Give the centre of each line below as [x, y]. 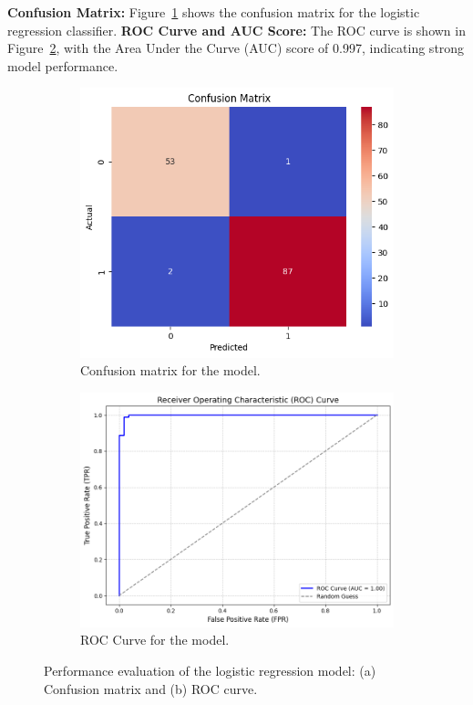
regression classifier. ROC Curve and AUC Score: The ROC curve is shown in [236, 30]
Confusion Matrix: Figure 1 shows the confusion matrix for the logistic [214, 12]
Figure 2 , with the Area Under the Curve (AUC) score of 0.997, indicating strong [236, 48]
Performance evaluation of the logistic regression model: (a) [210, 670]
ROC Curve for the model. [155, 640]
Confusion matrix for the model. [170, 370]
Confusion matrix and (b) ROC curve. [151, 688]
